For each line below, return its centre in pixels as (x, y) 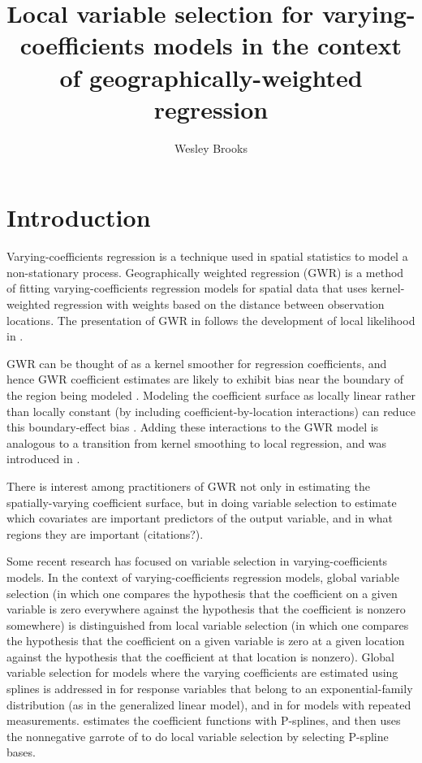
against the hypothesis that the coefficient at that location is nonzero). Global (201, 656)
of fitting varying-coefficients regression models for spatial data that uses (187, 288)
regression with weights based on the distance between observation (219, 304)
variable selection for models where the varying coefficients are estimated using (202, 672)
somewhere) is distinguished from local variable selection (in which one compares (208, 624)
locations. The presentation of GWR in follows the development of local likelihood (211, 320)
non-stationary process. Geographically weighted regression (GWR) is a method (205, 272)
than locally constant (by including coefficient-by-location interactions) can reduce (211, 411)
